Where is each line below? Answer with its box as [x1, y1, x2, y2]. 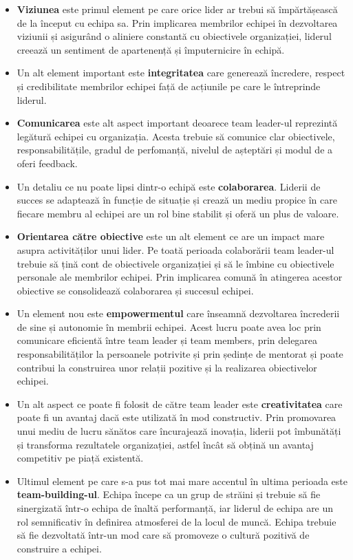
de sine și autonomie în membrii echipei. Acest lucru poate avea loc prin [17, 319, 321, 334]
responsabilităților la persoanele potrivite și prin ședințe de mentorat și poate [17, 347, 343, 361]
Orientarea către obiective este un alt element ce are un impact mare [17, 229, 325, 244]
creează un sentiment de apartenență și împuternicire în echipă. [17, 42, 285, 56]
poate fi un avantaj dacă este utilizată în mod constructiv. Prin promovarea [17, 410, 336, 424]
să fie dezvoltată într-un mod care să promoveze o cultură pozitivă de [17, 528, 310, 542]
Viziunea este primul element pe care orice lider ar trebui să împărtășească [17, 2, 338, 16]
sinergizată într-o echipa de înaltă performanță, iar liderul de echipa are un [17, 501, 334, 515]
